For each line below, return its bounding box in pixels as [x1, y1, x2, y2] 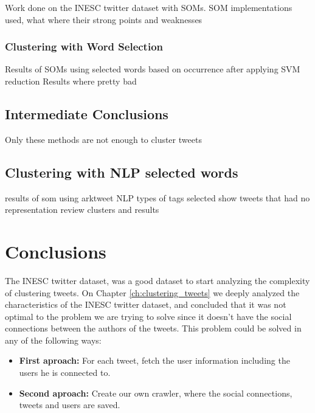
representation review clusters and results [5, 203, 159, 216]
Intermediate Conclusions [5, 104, 168, 123]
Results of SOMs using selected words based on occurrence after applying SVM [5, 63, 300, 75]
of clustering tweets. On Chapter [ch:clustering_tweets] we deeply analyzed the [5, 286, 300, 299]
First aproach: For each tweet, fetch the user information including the [19, 354, 290, 367]
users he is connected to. [19, 366, 111, 379]
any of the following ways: [5, 333, 102, 346]
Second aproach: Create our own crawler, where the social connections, [19, 386, 292, 399]
